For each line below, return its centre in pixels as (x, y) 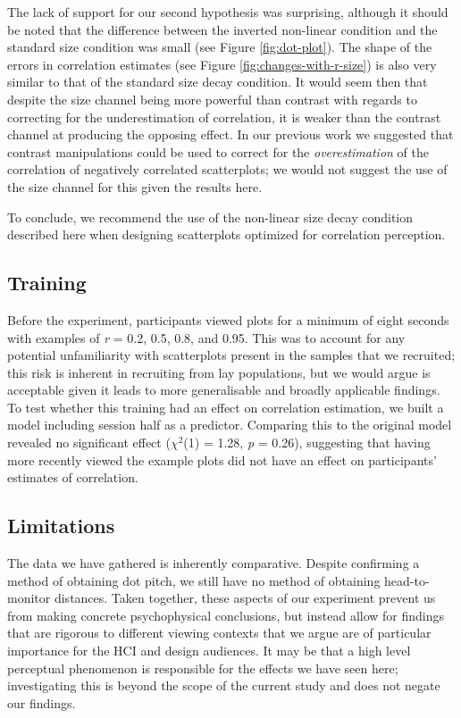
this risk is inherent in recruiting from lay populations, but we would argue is (219, 372)
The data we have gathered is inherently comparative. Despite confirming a (214, 563)
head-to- (407, 580)
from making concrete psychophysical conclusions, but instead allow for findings (226, 615)
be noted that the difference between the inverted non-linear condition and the (222, 29)
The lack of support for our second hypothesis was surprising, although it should (228, 12)
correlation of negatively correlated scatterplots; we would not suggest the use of (227, 169)
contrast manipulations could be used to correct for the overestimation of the (218, 151)
